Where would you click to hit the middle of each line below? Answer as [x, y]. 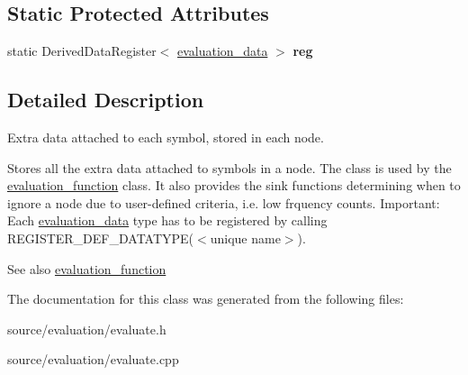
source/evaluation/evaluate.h [87, 329]
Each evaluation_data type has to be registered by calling [167, 220]
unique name [245, 238]
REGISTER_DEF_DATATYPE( [101, 238]
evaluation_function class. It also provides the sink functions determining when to [234, 185]
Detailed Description [106, 100]
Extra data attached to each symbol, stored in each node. [166, 137]
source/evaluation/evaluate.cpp [93, 359]
